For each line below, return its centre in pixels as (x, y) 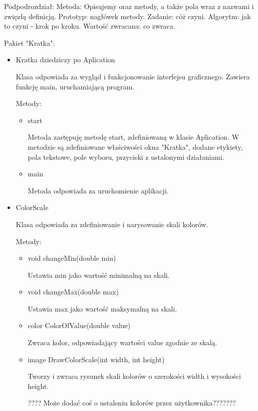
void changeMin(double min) (72, 258)
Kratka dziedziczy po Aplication (65, 60)
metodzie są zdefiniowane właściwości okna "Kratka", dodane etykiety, (135, 146)
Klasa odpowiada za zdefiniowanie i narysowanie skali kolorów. (112, 224)
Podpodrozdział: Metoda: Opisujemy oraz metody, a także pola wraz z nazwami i (129, 6)
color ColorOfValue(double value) (79, 325)
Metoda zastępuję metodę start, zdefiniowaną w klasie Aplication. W (134, 137)
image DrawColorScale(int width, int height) (96, 359)
